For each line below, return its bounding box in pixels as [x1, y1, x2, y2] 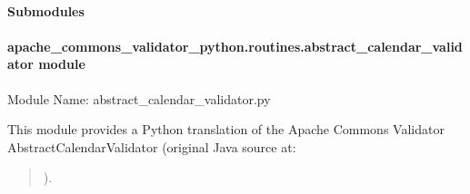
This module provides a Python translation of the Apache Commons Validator [7, 120, 445, 139]
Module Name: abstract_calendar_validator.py [7, 89, 271, 108]
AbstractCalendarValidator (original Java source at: [7, 137, 296, 156]
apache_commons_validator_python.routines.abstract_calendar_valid [7, 36, 463, 55]
